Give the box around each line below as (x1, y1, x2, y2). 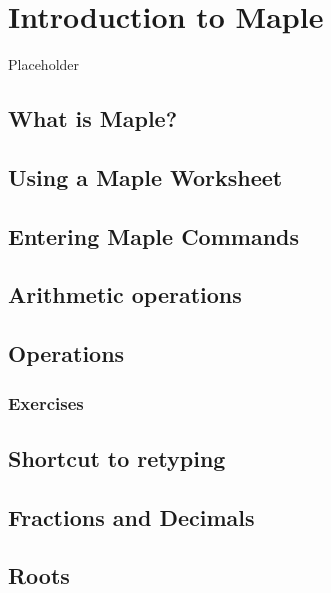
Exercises (8, 390, 84, 415)
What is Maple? (8, 103, 178, 134)
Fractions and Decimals (8, 501, 255, 532)
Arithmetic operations (8, 279, 242, 310)
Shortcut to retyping (8, 442, 226, 473)
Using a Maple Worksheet (8, 161, 283, 192)
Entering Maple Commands (8, 220, 300, 251)
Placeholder (8, 54, 80, 75)
